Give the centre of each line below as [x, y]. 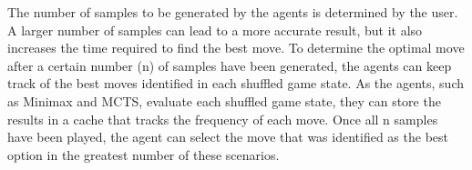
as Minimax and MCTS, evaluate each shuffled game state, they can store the [224, 100]
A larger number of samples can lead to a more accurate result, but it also [215, 30]
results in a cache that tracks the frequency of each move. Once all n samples [223, 119]
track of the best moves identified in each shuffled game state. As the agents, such [236, 83]
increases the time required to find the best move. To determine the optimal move [236, 48]
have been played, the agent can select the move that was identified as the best [228, 137]
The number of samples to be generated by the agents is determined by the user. [233, 12]
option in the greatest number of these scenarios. [144, 154]
